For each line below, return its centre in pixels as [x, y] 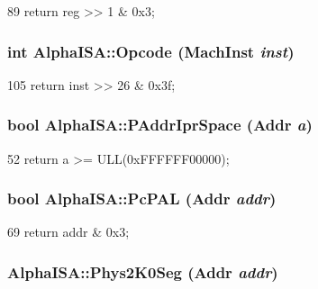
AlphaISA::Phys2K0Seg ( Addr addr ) [143, 271]
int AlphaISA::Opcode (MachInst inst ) [151, 51]
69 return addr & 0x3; [68, 232]
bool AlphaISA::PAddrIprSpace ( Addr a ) [160, 125]
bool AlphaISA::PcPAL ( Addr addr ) [142, 199]
